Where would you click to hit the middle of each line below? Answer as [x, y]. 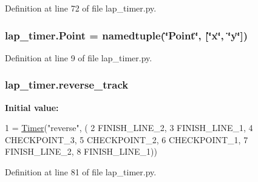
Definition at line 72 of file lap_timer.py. [81, 8]
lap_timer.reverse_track [67, 85]
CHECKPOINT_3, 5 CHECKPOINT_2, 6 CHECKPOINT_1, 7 [127, 139]
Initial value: [32, 107]
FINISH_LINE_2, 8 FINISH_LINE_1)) [81, 151]
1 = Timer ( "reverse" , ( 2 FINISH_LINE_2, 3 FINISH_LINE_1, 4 [129, 128]
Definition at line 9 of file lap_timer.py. [79, 57]
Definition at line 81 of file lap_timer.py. [81, 172]
